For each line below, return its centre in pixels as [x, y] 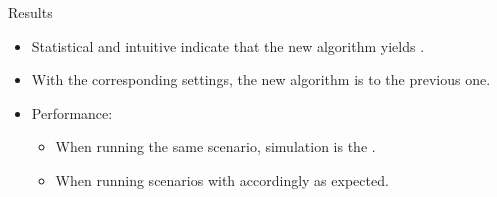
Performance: [72, 112]
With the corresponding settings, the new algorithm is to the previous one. [261, 79]
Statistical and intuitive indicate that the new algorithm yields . [228, 45]
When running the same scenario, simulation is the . [215, 146]
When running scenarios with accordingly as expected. [222, 179]
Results [30, 12]
